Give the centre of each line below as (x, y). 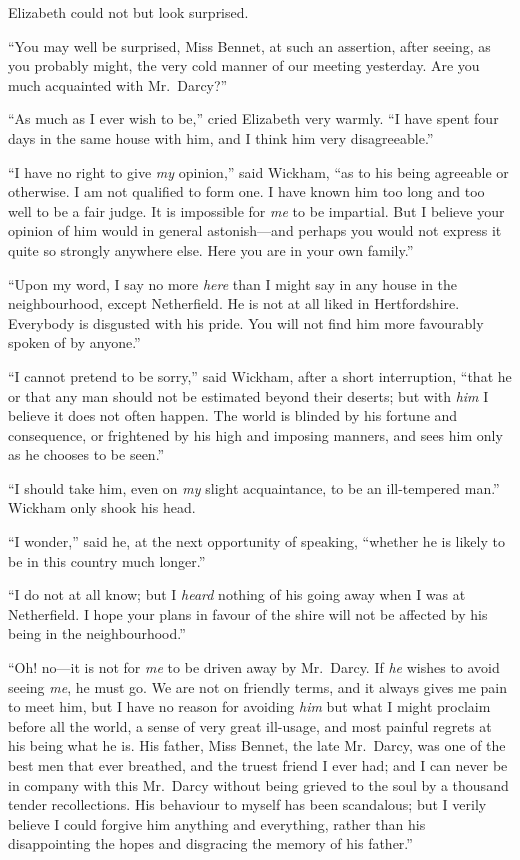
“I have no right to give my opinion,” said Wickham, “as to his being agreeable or (258, 171)
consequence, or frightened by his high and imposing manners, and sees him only (255, 434)
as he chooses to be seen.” (86, 454)
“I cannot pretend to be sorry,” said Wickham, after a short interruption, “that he (260, 375)
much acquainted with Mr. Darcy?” (118, 84)
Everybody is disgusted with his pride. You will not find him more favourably (246, 322)
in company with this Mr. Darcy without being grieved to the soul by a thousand (258, 784)
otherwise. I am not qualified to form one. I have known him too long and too (246, 191)
